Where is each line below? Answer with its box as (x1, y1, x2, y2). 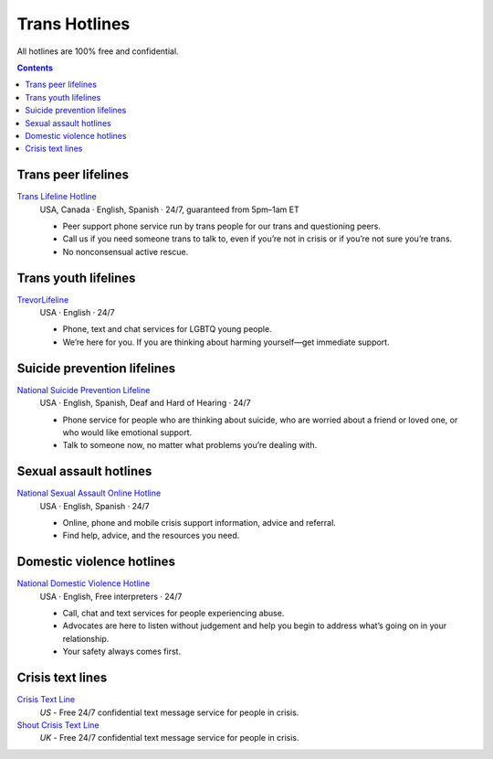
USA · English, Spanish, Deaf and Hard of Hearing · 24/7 (39, 398, 251, 409)
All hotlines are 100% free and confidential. (16, 46, 179, 57)
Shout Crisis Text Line (16, 719, 100, 731)
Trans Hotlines (16, 14, 131, 34)
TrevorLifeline (16, 294, 69, 305)
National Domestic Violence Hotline (16, 578, 151, 589)
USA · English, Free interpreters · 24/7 (39, 591, 183, 602)
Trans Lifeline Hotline (16, 191, 97, 202)
